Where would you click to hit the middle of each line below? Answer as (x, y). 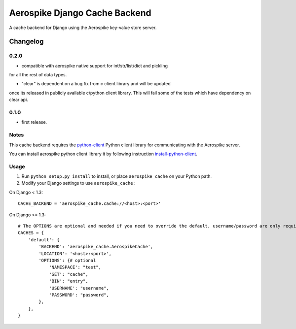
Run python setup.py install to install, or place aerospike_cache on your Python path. (117, 176)
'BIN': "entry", (69, 281)
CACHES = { (31, 233)
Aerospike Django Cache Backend (80, 13)
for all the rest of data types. (38, 75)
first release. (34, 122)
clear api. (18, 100)
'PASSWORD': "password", (79, 295)
